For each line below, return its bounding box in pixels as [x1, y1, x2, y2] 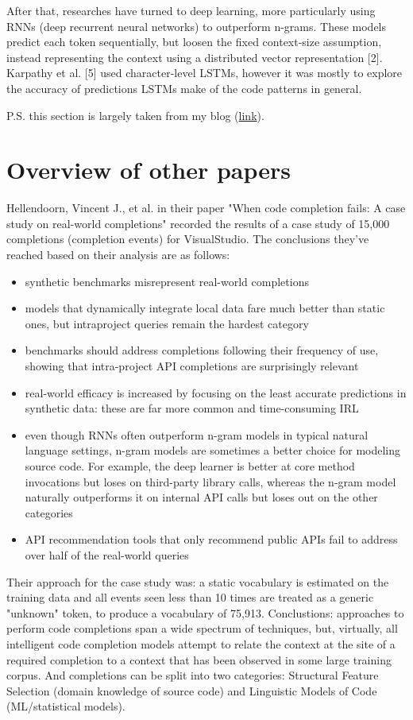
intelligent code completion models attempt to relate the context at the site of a [6, 635, 396, 652]
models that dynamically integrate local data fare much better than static [25, 300, 385, 316]
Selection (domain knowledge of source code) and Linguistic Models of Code [6, 682, 377, 699]
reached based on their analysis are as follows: [6, 246, 230, 263]
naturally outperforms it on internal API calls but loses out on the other [25, 489, 378, 505]
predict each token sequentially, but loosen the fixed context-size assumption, [6, 33, 382, 50]
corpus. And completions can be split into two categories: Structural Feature [6, 667, 379, 683]
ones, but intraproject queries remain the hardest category [25, 315, 309, 331]
